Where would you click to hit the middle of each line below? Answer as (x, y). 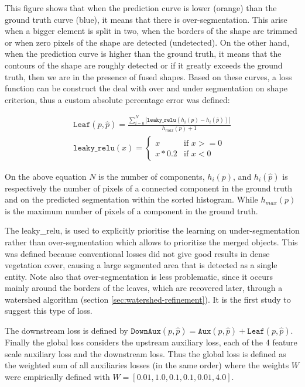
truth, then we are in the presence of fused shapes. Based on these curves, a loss (148, 76)
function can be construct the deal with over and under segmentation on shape (146, 88)
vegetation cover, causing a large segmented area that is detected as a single (141, 265)
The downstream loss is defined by (66, 331)
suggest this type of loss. (49, 311)
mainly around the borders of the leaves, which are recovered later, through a (144, 288)
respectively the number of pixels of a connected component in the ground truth (149, 188)
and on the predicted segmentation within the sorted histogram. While (131, 199)
